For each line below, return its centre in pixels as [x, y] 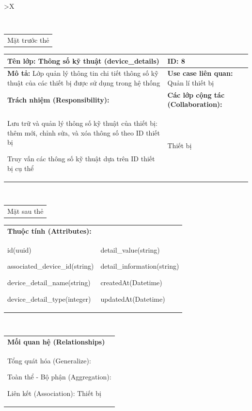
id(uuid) [19, 249]
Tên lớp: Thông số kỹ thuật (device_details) [83, 60]
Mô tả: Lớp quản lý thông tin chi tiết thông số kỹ [83, 73]
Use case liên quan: [200, 73]
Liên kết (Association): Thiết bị [55, 393]
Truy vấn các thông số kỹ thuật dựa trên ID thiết [81, 159]
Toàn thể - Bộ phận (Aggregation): [59, 377]
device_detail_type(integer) [49, 299]
